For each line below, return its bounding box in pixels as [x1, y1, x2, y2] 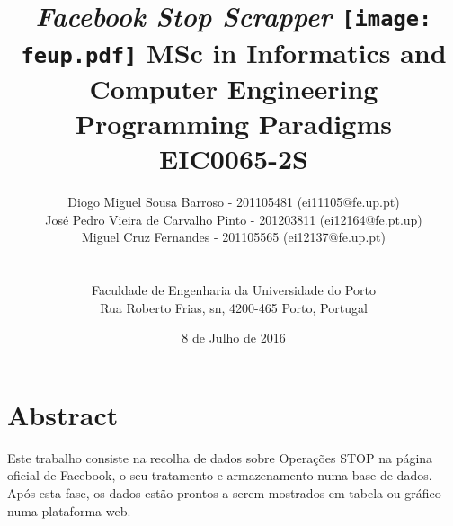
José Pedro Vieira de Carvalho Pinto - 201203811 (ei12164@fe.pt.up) [45, 210, 422, 228]
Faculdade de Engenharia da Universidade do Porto [92, 281, 376, 299]
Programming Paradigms [75, 105, 392, 141]
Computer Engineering [89, 69, 378, 106]
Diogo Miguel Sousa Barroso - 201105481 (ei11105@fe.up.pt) [67, 192, 400, 211]
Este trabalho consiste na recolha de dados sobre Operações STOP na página [7, 448, 433, 467]
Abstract [7, 396, 119, 432]
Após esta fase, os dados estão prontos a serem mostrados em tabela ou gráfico [7, 484, 441, 502]
